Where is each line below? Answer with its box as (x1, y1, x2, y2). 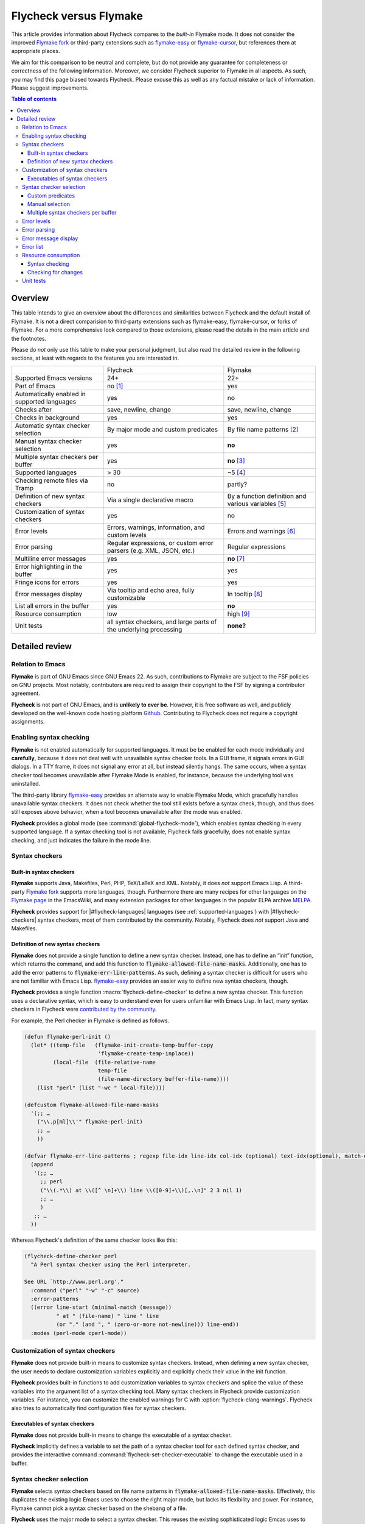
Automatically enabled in (15, 390, 86, 398)
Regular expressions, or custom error (106, 538, 214, 547)
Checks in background (15, 413, 80, 422)
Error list (22, 243, 44, 250)
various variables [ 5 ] (227, 499, 287, 508)
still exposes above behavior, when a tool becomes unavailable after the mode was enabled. (11, 808, 243, 816)
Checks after (15, 405, 52, 414)
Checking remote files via (15, 476, 88, 485)
